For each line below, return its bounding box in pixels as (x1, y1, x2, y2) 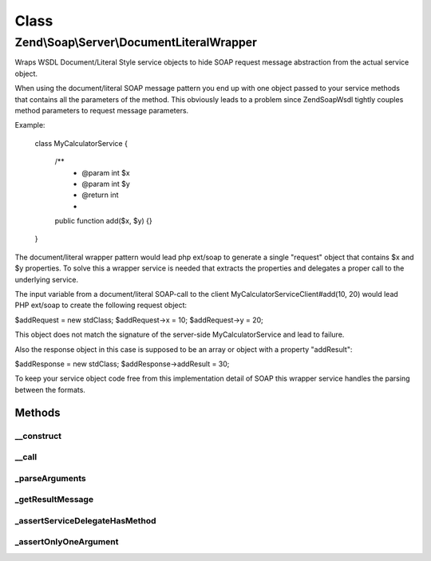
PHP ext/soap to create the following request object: (14, 300, 188, 310)
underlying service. (14, 275, 79, 284)
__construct (14, 430, 62, 441)
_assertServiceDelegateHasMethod (14, 515, 156, 526)
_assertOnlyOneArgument (14, 536, 119, 547)
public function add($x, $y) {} (54, 216, 152, 226)
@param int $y (81, 179, 131, 188)
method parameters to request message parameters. (14, 105, 189, 115)
